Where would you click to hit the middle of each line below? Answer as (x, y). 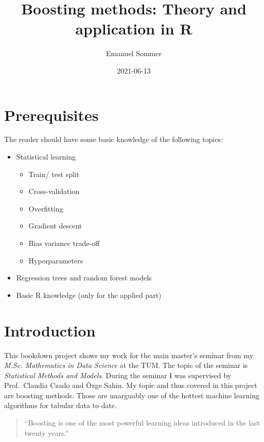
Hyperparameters (56, 260)
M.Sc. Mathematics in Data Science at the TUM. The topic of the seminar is (126, 365)
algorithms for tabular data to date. (61, 405)
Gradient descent (55, 226)
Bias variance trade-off (64, 243)
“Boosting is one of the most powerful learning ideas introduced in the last (142, 423)
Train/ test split (54, 174)
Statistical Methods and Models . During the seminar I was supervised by (118, 375)
